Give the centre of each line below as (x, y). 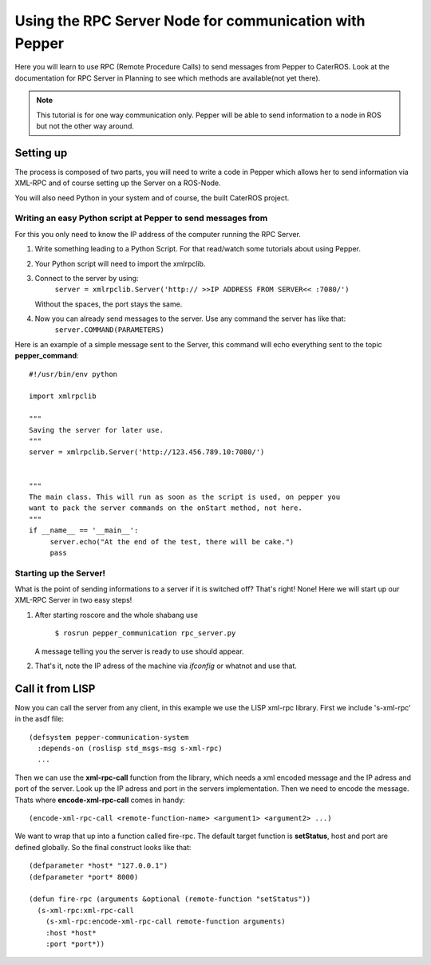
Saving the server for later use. (96, 430)
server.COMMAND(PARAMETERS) (110, 330)
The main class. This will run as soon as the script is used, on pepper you (185, 496)
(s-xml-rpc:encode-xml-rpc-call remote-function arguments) (166, 921)
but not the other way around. (85, 126)
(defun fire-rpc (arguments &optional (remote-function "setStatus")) (170, 899)
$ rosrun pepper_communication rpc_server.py (145, 633)
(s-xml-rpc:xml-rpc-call (86, 910)
